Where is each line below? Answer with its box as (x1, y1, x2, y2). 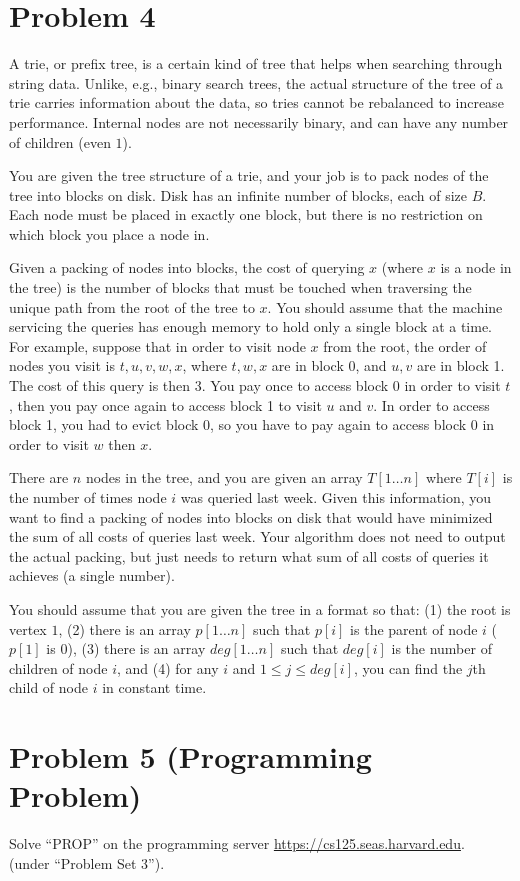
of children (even (9, 131, 111, 152)
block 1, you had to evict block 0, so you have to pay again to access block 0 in (9, 414, 495, 435)
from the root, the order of (323, 335, 487, 356)
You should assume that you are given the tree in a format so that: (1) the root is (9, 598, 511, 619)
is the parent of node (350, 618, 478, 639)
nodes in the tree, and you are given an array (85, 467, 363, 488)
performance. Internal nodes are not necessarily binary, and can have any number (9, 111, 509, 132)
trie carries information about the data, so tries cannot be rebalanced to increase (9, 92, 504, 113)
